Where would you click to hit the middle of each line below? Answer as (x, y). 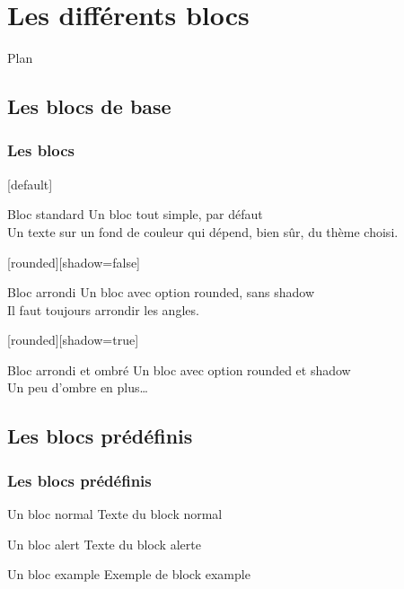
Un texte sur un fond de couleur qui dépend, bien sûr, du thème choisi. (203, 231)
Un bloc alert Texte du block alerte (104, 544)
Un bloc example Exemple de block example (129, 574)
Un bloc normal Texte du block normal (115, 514)
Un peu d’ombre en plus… (78, 387)
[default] (30, 184)
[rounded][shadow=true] (73, 340)
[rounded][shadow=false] (74, 262)
